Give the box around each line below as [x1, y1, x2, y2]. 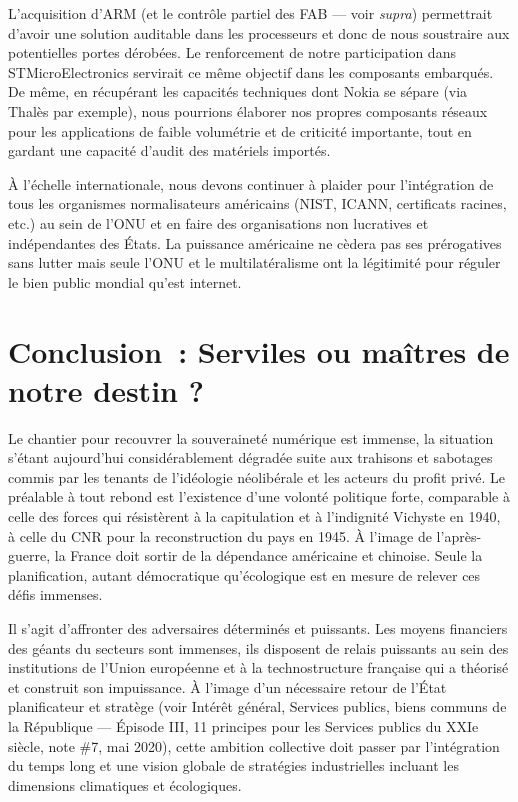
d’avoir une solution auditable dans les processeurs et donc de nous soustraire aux [8, 22, 510, 43]
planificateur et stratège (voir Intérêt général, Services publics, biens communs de [8, 696, 507, 717]
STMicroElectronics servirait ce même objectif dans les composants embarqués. [8, 61, 494, 82]
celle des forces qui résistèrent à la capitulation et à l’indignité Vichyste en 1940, [8, 506, 501, 526]
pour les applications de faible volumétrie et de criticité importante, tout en [8, 120, 472, 141]
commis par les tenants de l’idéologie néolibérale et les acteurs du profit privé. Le [8, 466, 505, 487]
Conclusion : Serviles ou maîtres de [8, 330, 510, 371]
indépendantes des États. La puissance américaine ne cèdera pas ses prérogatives [8, 232, 502, 253]
